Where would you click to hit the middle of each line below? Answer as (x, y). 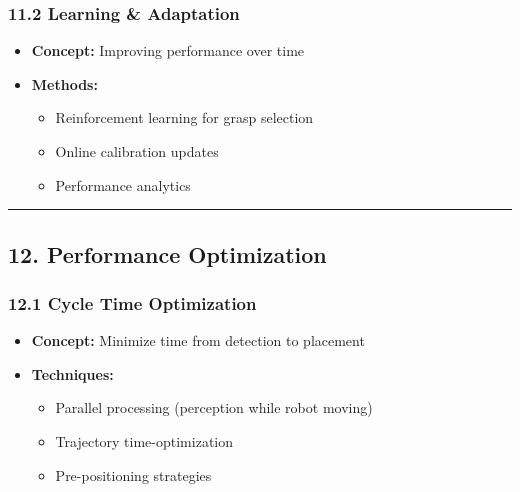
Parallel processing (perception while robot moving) (214, 407)
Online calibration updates (137, 151)
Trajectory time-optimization (144, 440)
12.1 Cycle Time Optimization (132, 302)
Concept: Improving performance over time (168, 50)
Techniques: (72, 373)
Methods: (64, 83)
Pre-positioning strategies (133, 474)
